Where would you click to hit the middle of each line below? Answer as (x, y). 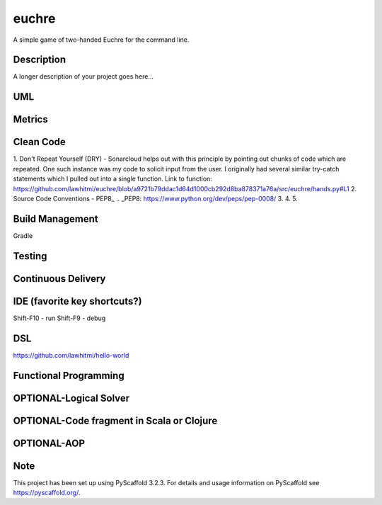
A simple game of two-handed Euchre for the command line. (101, 40)
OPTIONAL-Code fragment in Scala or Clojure (115, 420)
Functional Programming (69, 375)
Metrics (31, 119)
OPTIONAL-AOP (49, 443)
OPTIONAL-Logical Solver (71, 398)
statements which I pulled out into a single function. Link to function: (112, 179)
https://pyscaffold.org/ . (47, 493)
